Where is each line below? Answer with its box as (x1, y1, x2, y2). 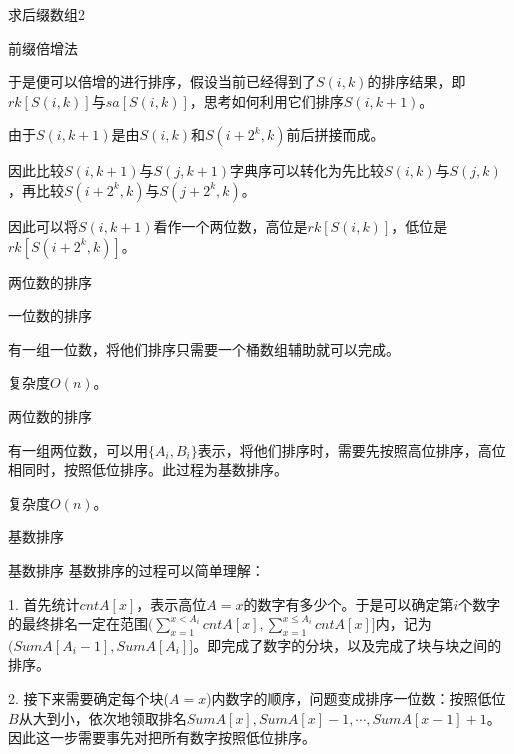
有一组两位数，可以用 (8, 439, 148, 460)
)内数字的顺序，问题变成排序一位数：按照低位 (206, 688, 506, 709)
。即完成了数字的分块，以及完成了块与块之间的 (193, 634, 502, 655)
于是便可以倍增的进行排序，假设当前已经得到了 (8, 71, 316, 92)
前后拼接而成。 (286, 124, 385, 145)
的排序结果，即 (367, 71, 466, 92)
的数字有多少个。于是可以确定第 (243, 593, 454, 614)
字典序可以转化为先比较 (230, 160, 385, 181)
